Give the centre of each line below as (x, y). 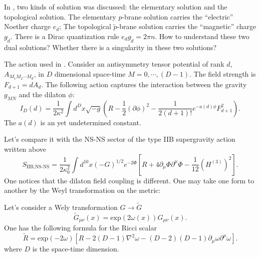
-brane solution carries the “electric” (178, 16)
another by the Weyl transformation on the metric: (82, 190)
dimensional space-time (90, 73)
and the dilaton (42, 94)
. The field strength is (223, 73)
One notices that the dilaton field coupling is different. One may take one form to (129, 180)
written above (25, 149)
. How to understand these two (202, 36)
